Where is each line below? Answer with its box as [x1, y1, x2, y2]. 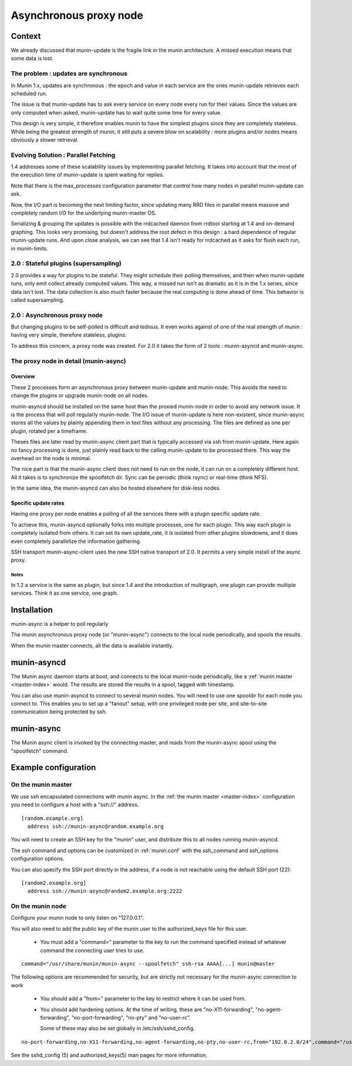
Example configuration [11, 763, 96, 773]
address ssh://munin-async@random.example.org [27, 823, 164, 830]
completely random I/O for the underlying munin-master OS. [11, 209, 157, 217]
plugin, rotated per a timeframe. [11, 427, 88, 434]
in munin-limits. [11, 244, 48, 252]
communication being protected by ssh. [11, 708, 107, 715]
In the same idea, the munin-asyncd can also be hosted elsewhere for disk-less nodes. [11, 485, 221, 492]
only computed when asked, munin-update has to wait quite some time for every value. [11, 109, 222, 116]
